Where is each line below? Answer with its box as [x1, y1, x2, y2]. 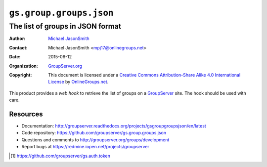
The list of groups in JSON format [9, 22, 121, 31]
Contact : [9, 44, 28, 50]
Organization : [9, 63, 38, 69]
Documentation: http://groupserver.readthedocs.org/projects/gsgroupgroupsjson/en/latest [21, 123, 206, 129]
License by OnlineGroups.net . [48, 79, 109, 85]
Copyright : [9, 72, 32, 78]
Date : [9, 54, 21, 60]
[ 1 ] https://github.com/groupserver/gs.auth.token [10, 153, 111, 159]
